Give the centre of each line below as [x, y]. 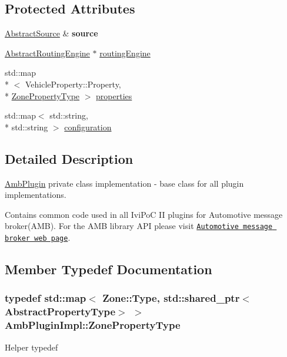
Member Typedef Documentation [109, 269]
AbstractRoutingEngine [47, 53]
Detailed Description [69, 158]
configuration [88, 127]
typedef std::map [46, 298]
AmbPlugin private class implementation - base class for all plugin [124, 183]
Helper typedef [31, 347]
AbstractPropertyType [60, 311]
